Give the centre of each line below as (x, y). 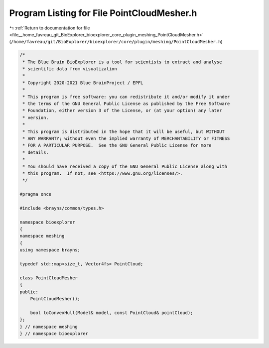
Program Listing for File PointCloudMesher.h (103, 13)
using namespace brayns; (50, 250)
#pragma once (36, 194)
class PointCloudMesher (49, 278)
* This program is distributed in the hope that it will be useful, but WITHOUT (124, 131)
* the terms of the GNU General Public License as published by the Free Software (126, 104)
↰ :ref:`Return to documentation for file (50, 28)
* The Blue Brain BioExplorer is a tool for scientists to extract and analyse (122, 62)
